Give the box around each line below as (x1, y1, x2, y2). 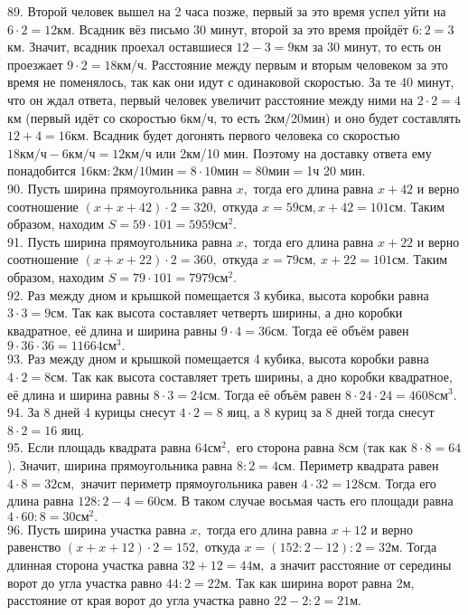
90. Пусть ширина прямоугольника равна (7, 178, 232, 197)
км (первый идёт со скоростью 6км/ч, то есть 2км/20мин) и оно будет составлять (7, 108, 461, 127)
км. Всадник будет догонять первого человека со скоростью (70, 126, 400, 145)
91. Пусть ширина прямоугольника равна (7, 232, 232, 251)
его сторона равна (236, 438, 334, 457)
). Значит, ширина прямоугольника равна (7, 455, 233, 474)
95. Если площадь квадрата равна (7, 438, 192, 457)
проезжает (7, 54, 63, 73)
